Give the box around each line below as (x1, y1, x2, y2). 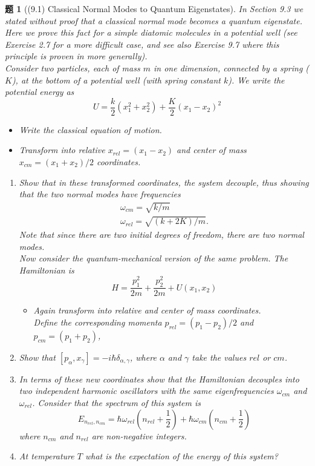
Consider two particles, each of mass (5, 61, 140, 74)
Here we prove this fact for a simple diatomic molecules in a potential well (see (5, 26, 297, 39)
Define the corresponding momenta (33, 315, 162, 328)
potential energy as (5, 85, 74, 98)
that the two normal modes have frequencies (19, 188, 181, 200)
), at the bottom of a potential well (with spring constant (11, 73, 221, 86)
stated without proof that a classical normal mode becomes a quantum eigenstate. (5, 14, 303, 27)
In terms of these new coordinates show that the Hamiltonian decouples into (19, 372, 299, 385)
